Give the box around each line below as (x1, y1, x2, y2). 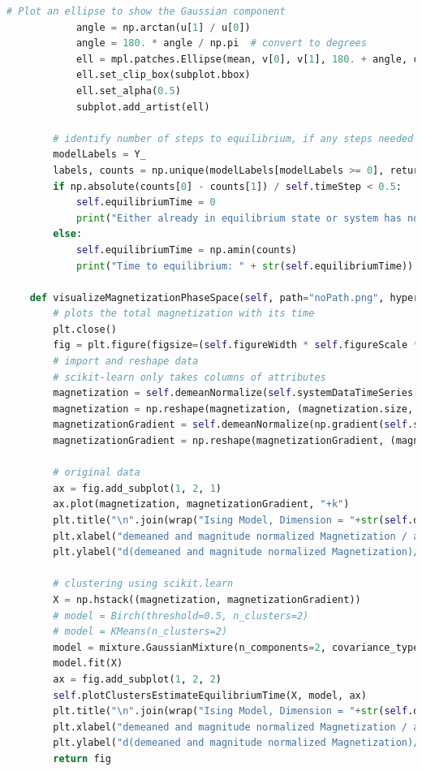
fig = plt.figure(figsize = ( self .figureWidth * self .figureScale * (53, 339, 420, 351)
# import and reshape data (53, 355, 199, 368)
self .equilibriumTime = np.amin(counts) (75, 243, 297, 256)
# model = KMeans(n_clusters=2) (53, 626, 228, 638)
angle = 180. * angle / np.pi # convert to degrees (75, 37, 367, 50)
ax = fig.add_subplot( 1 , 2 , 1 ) (53, 482, 222, 494)
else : (53, 228, 83, 240)
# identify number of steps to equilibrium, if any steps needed (53, 132, 414, 144)
